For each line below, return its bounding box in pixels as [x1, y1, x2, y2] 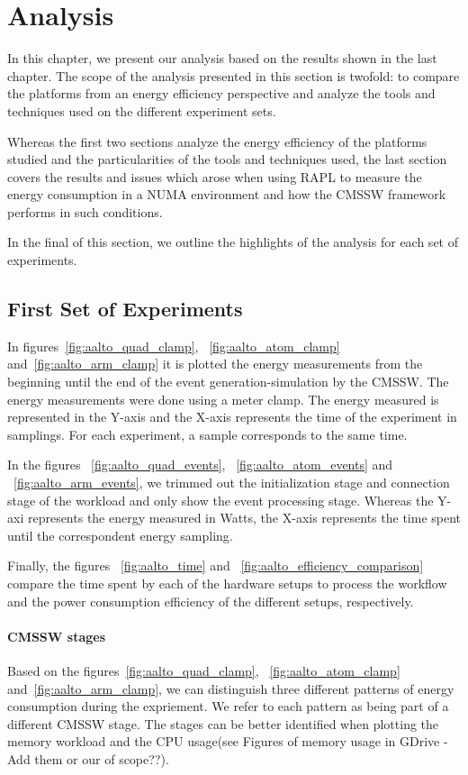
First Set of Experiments [7, 295, 243, 323]
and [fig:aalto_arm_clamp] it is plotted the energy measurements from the [7, 354, 423, 373]
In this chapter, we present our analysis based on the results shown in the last [7, 49, 437, 68]
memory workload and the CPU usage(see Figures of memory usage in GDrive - [7, 732, 448, 751]
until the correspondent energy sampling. [7, 525, 233, 544]
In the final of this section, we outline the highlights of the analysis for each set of [7, 232, 458, 251]
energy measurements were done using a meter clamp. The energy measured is [7, 389, 439, 408]
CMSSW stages [7, 626, 106, 645]
